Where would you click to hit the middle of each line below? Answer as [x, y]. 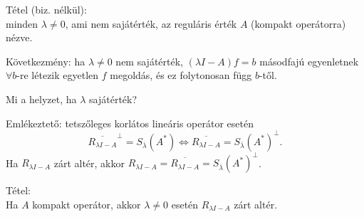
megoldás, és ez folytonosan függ [181, 75]
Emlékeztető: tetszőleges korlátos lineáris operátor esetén [130, 123]
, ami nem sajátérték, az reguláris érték [151, 23]
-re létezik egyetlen [58, 75]
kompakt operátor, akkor [87, 204]
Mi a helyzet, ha [41, 99]
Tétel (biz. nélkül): [46, 9]
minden [22, 23]
